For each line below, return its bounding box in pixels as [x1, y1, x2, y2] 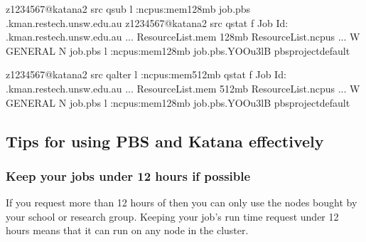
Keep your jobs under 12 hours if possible [6, 167, 251, 184]
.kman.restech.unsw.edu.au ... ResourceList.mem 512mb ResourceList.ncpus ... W [6, 80, 360, 95]
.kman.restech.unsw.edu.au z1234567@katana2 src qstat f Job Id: [6, 15, 289, 30]
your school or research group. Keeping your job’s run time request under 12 [6, 209, 339, 223]
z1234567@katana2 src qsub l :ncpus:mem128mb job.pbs [6, 1, 251, 16]
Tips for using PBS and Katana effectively [6, 130, 324, 152]
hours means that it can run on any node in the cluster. [6, 223, 249, 238]
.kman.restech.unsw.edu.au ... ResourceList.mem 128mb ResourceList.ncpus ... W [6, 29, 360, 44]
